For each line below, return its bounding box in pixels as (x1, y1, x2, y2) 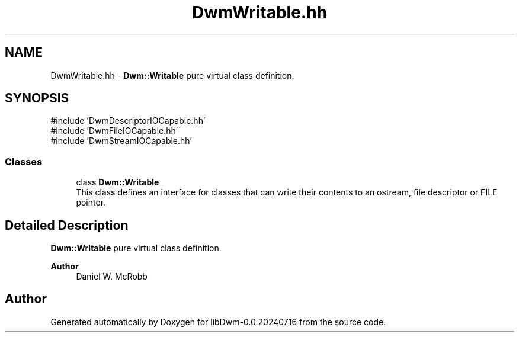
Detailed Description (5, 217, 129, 233)
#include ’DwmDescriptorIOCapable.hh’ (50, 115, 206, 126)
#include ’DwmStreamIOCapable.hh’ (50, 136, 192, 146)
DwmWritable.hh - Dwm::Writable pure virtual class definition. (50, 70, 294, 81)
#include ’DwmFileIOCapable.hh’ (50, 126, 178, 136)
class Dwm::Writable (76, 177, 159, 188)
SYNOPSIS (5, 91, 69, 106)
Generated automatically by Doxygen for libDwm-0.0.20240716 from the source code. (50, 316, 386, 327)
